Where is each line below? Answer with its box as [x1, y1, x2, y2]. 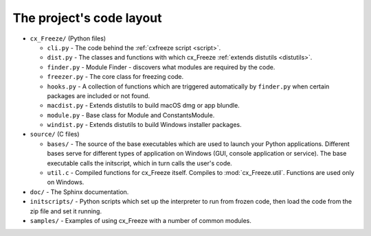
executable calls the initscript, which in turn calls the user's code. [47, 158, 233, 167]
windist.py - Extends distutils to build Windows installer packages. [47, 121, 242, 129]
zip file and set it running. [30, 206, 102, 215]
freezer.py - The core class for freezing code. [47, 73, 184, 81]
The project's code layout [12, 10, 162, 25]
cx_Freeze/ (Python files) [30, 34, 106, 43]
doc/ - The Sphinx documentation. [30, 187, 129, 196]
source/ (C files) [30, 130, 80, 139]
